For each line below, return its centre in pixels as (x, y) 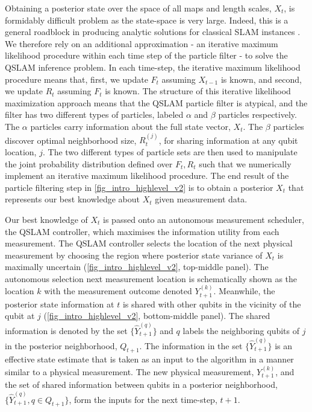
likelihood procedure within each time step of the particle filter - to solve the (146, 55)
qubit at (20, 316)
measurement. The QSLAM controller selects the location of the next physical (149, 243)
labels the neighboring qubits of (241, 330)
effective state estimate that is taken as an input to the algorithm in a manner (149, 359)
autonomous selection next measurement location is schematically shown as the (151, 278)
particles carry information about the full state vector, (130, 126)
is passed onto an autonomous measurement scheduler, (204, 219)
